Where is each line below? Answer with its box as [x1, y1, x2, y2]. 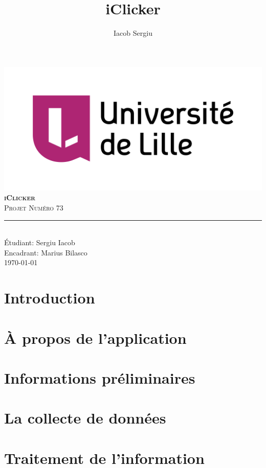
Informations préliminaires [4, 367, 195, 388]
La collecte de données [4, 407, 166, 428]
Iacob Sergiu [114, 28, 152, 38]
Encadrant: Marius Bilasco [4, 247, 87, 258]
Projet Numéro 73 [4, 202, 63, 213]
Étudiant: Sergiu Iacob [4, 237, 75, 248]
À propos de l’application [4, 327, 187, 348]
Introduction [4, 287, 95, 308]
